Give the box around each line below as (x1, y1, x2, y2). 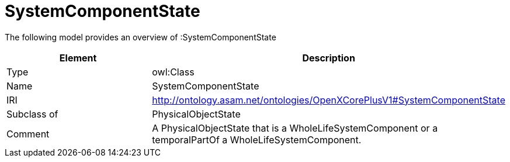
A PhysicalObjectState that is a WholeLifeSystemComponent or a (152, 122, 438, 134)
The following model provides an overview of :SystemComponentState (5, 32, 276, 42)
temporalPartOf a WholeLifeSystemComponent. (152, 133, 362, 146)
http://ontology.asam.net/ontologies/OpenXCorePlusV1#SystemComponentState (152, 94, 505, 106)
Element (59, 51, 97, 64)
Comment (6, 127, 50, 140)
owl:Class (152, 66, 195, 78)
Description (302, 51, 355, 64)
